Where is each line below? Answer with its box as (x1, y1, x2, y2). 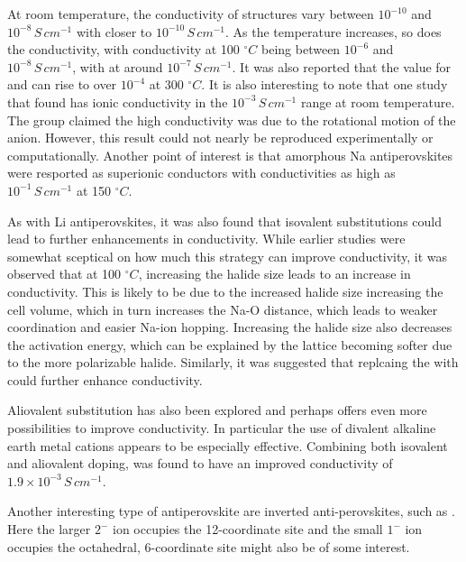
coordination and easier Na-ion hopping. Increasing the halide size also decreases (7, 318, 452, 336)
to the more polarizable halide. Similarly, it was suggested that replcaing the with (7, 353, 459, 372)
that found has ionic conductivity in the (7, 92, 228, 111)
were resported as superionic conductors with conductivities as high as (7, 163, 396, 182)
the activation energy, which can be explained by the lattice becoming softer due (7, 335, 452, 354)
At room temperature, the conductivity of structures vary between (7, 5, 374, 23)
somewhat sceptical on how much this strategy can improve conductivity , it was (7, 246, 448, 265)
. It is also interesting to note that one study (201, 75, 448, 94)
